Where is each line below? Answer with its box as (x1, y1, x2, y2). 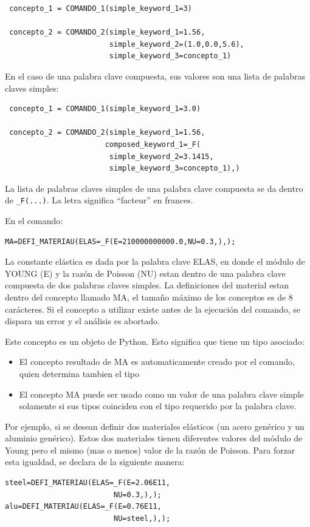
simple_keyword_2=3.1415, (109, 152, 214, 161)
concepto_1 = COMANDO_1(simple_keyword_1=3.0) (9, 104, 201, 114)
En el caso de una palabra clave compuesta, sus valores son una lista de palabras (5, 69, 306, 82)
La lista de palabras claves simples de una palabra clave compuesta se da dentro (5, 182, 303, 194)
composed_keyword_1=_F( (105, 140, 201, 149)
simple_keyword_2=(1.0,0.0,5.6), (109, 39, 244, 49)
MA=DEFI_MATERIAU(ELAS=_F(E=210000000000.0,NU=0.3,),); (5, 237, 236, 246)
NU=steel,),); (113, 514, 171, 523)
